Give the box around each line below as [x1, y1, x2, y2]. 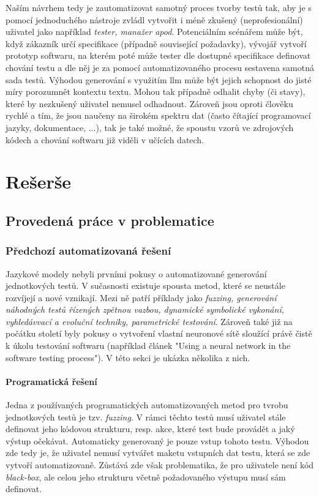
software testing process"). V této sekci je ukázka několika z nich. [6, 351, 250, 364]
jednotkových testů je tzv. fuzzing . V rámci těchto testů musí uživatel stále [6, 410, 286, 423]
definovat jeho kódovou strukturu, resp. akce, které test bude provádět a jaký [6, 422, 295, 435]
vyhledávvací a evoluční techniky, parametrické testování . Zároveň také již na [6, 315, 293, 327]
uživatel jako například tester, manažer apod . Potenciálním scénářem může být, [6, 25, 303, 38]
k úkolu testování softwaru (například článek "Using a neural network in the [6, 339, 291, 352]
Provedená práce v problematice [6, 211, 214, 230]
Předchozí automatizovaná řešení [6, 243, 171, 258]
